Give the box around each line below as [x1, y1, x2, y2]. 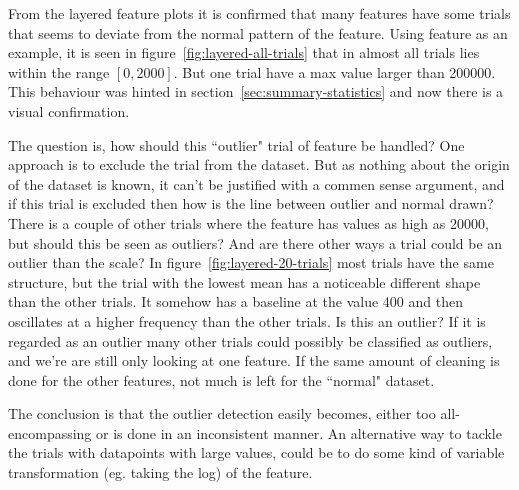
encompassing [8, 422, 92, 443]
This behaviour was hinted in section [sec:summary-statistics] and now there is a [8, 81, 504, 102]
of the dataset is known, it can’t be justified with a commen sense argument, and [8, 173, 505, 194]
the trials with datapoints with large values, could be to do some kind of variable [8, 442, 505, 463]
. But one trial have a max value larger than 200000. [173, 61, 496, 82]
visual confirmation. [8, 100, 130, 121]
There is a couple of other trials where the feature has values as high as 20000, [8, 212, 489, 233]
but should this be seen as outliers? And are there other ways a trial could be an [8, 232, 503, 253]
